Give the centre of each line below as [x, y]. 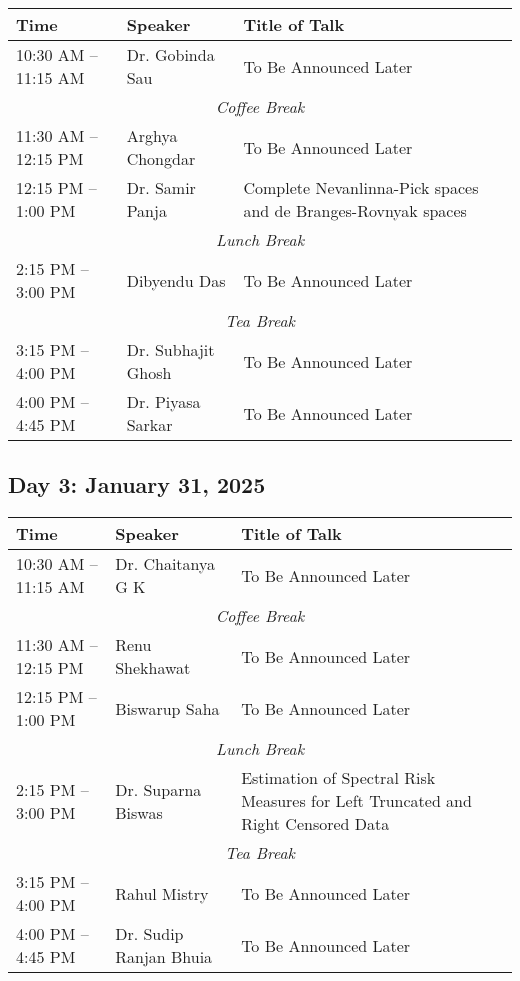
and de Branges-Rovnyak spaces [355, 210]
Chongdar [161, 158]
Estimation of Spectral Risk [338, 778]
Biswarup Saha [167, 708]
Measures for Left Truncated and [356, 801]
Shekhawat [153, 668]
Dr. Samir [161, 187]
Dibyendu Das [176, 280]
